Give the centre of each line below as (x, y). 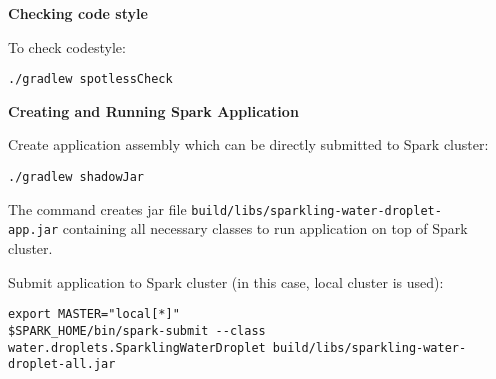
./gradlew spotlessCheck (90, 79)
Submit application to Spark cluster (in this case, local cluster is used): (226, 281)
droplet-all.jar (62, 364)
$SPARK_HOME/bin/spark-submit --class (137, 330)
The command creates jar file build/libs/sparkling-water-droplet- (225, 208)
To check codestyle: (67, 46)
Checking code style (78, 13)
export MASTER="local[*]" (94, 314)
